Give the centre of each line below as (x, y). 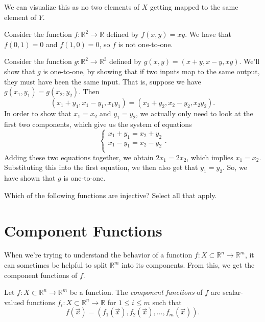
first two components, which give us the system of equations (98, 124)
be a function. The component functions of (136, 292)
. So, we (235, 167)
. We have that (208, 34)
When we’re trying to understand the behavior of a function (98, 255)
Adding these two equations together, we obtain (79, 157)
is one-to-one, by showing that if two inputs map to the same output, (151, 71)
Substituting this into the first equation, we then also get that (101, 167)
